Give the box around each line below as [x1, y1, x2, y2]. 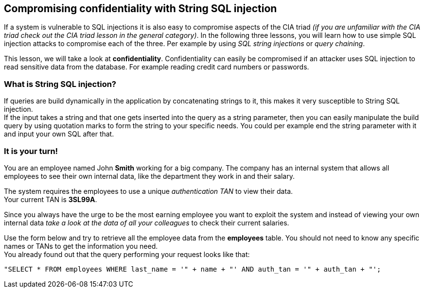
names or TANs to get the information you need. [4, 241, 158, 250]
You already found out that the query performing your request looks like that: [4, 250, 250, 258]
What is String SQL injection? [4, 79, 117, 89]
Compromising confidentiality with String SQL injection [4, 2, 277, 15]
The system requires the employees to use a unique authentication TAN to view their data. [4, 187, 293, 195]
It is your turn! [4, 146, 58, 156]
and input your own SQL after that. [4, 130, 114, 138]
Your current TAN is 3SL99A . [4, 195, 97, 204]
